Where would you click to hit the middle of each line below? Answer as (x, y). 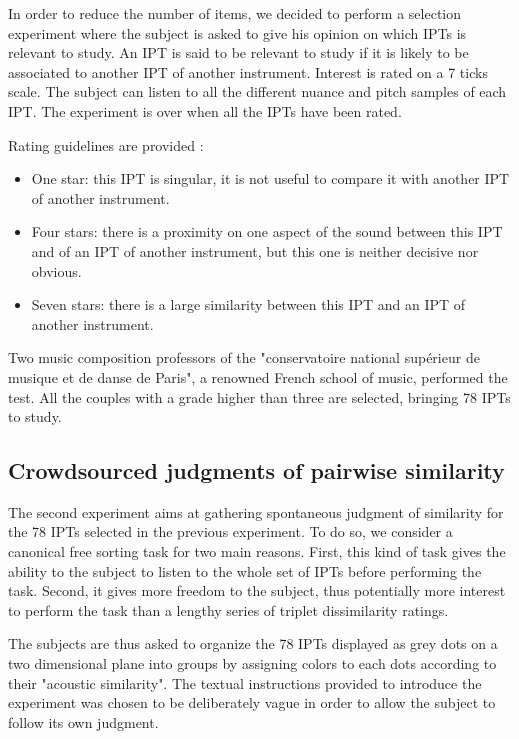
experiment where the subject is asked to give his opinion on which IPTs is (237, 32)
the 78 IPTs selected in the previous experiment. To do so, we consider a (230, 531)
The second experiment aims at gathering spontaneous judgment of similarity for (256, 511)
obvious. (56, 270)
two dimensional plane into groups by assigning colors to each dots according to (252, 663)
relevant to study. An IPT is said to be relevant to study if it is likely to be (238, 52)
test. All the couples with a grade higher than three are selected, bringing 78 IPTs (259, 396)
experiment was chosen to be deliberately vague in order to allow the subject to (252, 702)
